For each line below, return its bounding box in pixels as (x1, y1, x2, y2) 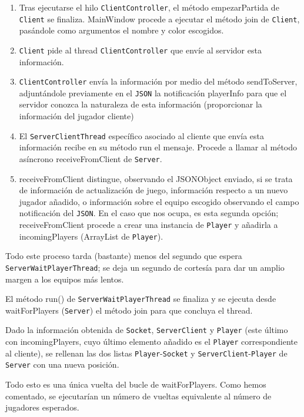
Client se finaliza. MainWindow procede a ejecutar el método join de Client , (19, 12, 300, 25)
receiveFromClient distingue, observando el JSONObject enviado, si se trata (19, 172, 293, 184)
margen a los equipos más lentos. (5, 273, 124, 285)
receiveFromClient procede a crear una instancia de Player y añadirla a (19, 218, 278, 230)
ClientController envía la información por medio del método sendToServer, (19, 75, 298, 88)
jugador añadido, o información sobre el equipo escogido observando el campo (19, 195, 299, 207)
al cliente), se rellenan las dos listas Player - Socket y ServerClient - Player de (5, 347, 288, 359)
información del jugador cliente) (19, 110, 134, 122)
